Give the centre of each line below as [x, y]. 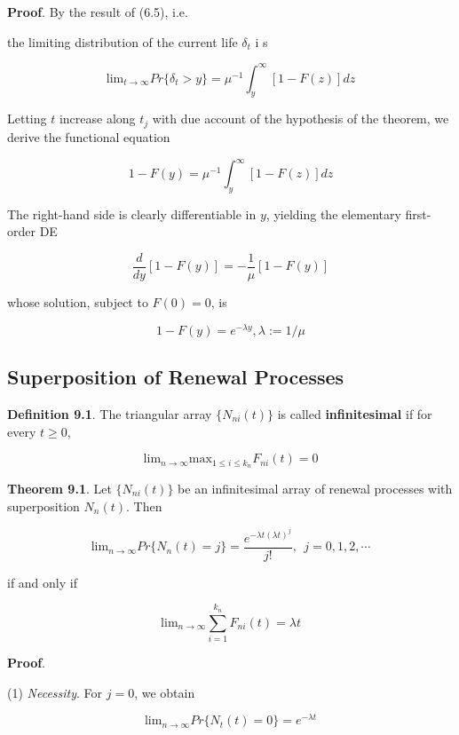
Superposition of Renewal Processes [176, 377]
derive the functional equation [89, 136]
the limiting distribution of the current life [123, 41]
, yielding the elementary [333, 213]
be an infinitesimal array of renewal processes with [315, 488]
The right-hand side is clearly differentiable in [132, 213]
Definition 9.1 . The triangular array [110, 413]
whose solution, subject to [78, 302]
